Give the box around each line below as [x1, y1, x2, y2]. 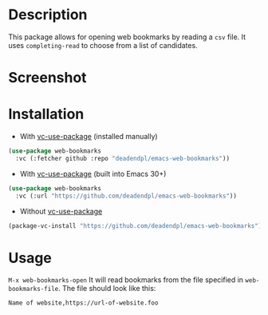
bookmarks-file [8, 285, 59, 293]
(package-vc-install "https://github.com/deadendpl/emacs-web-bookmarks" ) [8, 221, 262, 229]
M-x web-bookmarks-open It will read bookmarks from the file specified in [8, 275, 244, 285]
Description [8, 6, 88, 24]
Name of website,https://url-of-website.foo [8, 299, 159, 307]
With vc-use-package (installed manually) [19, 132, 158, 142]
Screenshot [8, 69, 87, 87]
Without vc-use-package [19, 206, 103, 216]
